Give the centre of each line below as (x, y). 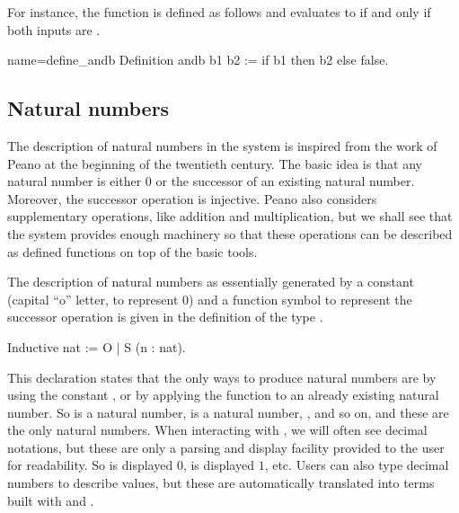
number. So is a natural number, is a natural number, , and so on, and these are (228, 412)
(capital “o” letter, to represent (93, 299)
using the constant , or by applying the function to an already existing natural (223, 395)
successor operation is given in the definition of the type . (165, 317)
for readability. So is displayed (90, 465)
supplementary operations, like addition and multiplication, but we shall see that (230, 216)
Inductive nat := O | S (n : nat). (97, 346)
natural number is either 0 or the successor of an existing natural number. (211, 181)
